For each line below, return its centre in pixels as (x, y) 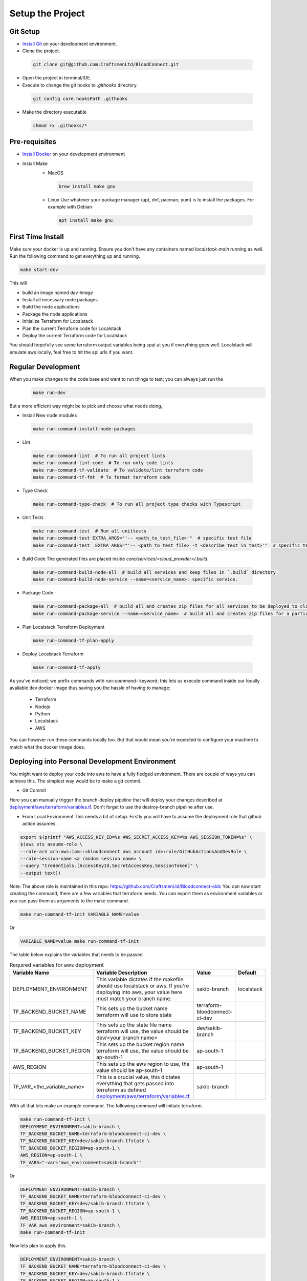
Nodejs (43, 707)
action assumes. (40, 823)
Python (43, 714)
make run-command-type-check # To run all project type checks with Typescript (137, 504)
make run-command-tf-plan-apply (74, 640)
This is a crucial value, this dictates (139, 1077)
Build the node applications (51, 307)
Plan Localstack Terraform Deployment (63, 627)
